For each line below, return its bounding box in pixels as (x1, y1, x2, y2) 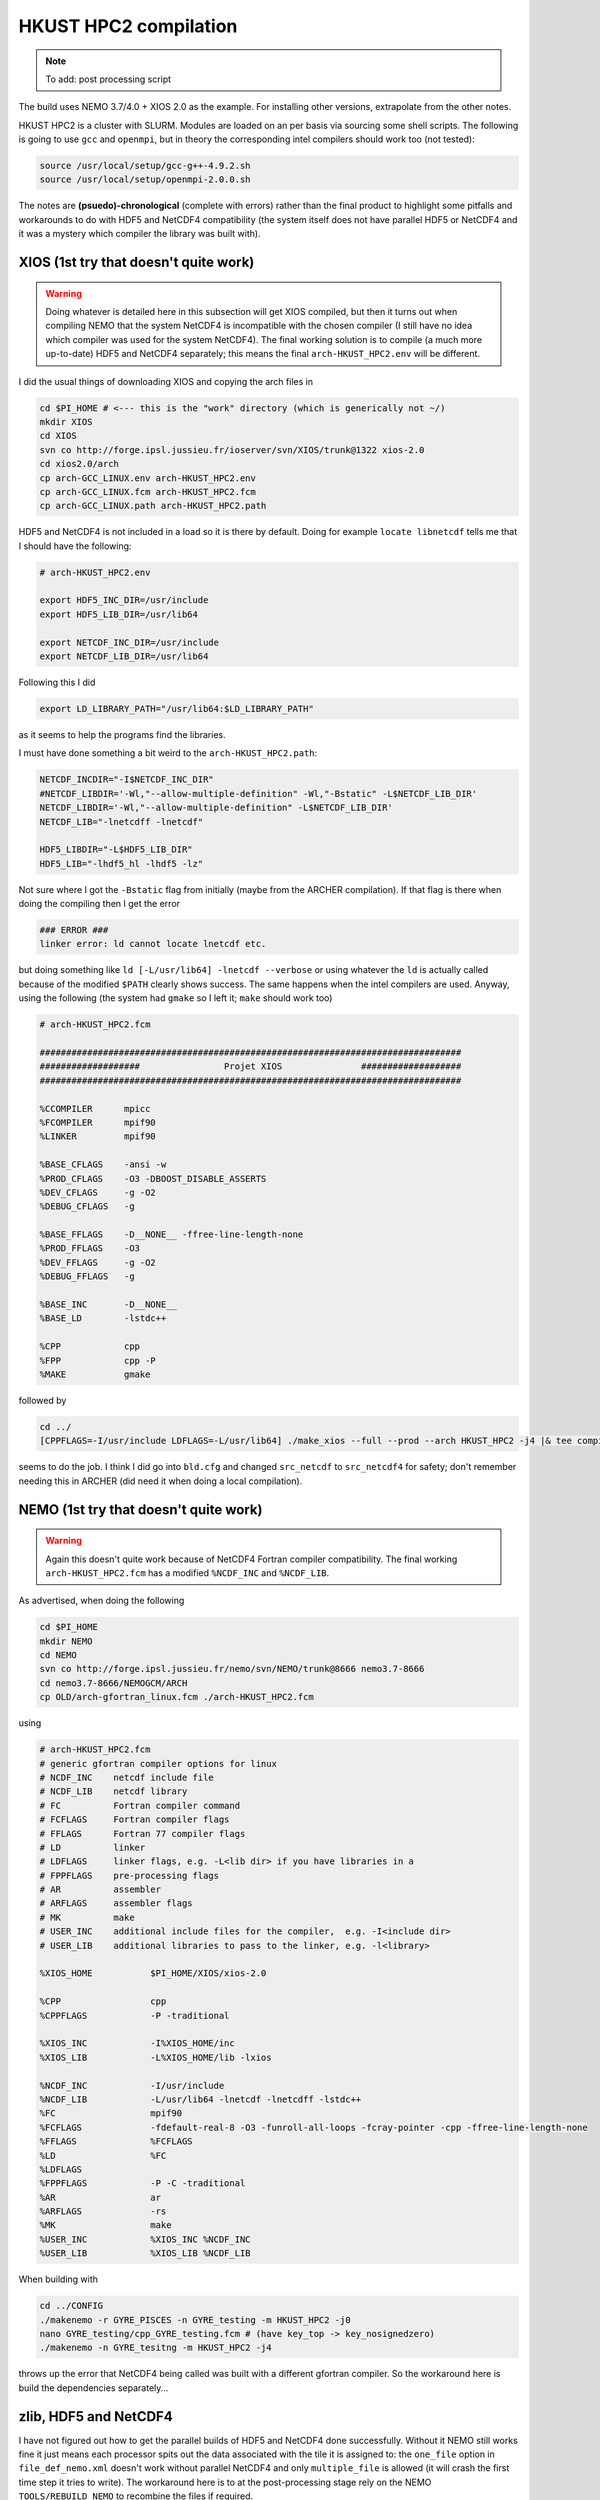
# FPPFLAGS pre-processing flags (39, 1870, 220, 1881)
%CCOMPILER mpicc (39, 1103, 151, 1114)
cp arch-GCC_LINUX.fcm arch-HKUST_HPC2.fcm (39, 486, 257, 497)
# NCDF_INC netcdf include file (39, 1771, 214, 1783)
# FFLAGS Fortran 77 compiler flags (39, 1828, 246, 1839)
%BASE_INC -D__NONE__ (39, 1299, 177, 1310)
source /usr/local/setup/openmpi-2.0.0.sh (39, 174, 251, 185)
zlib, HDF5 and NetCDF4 (18, 2408, 174, 2425)
